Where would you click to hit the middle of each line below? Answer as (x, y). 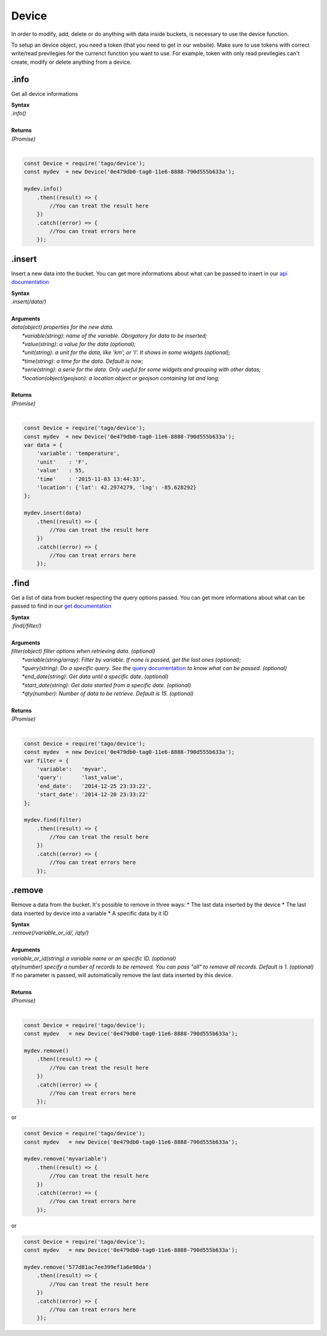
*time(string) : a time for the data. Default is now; (83, 361)
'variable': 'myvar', (72, 769)
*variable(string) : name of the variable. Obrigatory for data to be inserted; (114, 335)
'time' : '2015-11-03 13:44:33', (91, 479)
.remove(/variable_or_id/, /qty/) (50, 933)
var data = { (43, 445)
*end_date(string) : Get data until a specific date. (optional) (95, 677)
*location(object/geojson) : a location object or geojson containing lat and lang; (121, 378)
